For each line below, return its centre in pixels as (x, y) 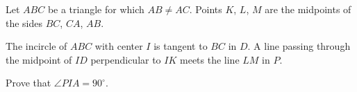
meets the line (210, 59)
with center (119, 46)
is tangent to (181, 46)
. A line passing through (299, 46)
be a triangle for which (96, 9)
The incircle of (36, 46)
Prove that (28, 83)
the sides (24, 22)
